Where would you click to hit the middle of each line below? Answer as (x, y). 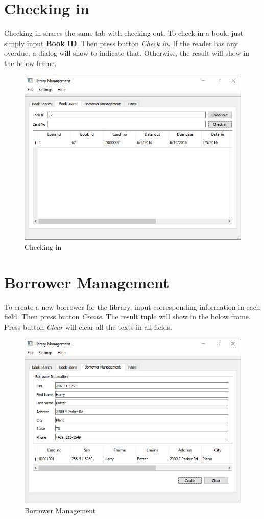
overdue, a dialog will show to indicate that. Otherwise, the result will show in (127, 53)
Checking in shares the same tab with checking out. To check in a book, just (124, 33)
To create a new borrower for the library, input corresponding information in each (132, 306)
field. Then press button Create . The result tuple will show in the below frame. (127, 317)
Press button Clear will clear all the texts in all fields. (88, 326)
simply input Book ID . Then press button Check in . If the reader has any (121, 43)
